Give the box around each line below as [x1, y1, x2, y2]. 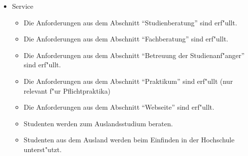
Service [12, 1, 34, 11]
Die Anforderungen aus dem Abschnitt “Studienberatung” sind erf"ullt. [23, 17, 237, 27]
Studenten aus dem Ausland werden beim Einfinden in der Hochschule [23, 135, 235, 145]
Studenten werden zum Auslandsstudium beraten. [23, 118, 173, 128]
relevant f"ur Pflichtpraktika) [23, 85, 111, 96]
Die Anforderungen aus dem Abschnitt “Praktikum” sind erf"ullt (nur [23, 76, 233, 86]
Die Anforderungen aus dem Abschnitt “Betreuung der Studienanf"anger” [23, 50, 245, 60]
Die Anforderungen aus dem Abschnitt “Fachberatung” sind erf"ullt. [23, 34, 228, 44]
